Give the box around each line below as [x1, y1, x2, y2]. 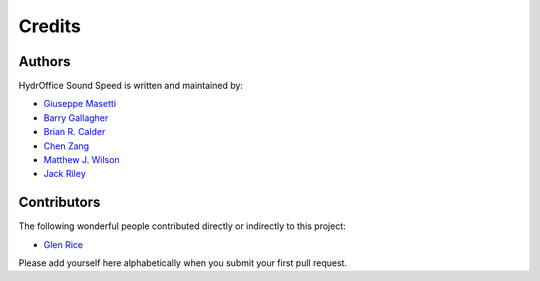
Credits [18, 15, 82, 37]
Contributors [18, 194, 101, 211]
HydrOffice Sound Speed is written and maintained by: [18, 80, 244, 92]
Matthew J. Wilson [43, 154, 120, 166]
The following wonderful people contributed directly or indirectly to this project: [18, 220, 347, 232]
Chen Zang [43, 140, 90, 152]
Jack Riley [43, 168, 87, 180]
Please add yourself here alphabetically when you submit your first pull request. [18, 257, 348, 269]
